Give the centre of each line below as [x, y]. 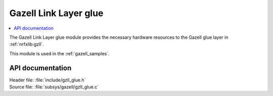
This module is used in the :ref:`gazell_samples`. [59, 53]
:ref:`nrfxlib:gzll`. [27, 44]
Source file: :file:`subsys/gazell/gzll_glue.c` [54, 87]
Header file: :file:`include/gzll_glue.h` [48, 80]
